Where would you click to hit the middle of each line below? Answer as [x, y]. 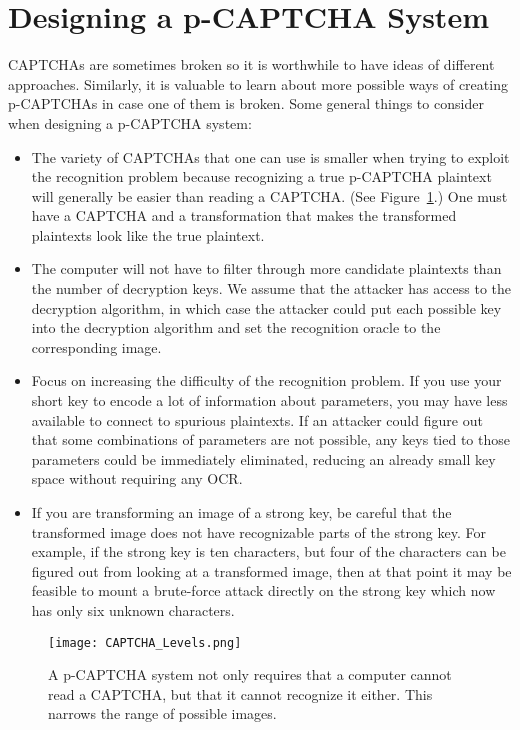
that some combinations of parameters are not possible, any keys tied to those [270, 439]
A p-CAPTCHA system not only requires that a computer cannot [250, 674]
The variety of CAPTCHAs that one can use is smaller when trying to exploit [270, 156]
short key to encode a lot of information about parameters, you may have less [269, 400]
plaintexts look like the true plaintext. [148, 234]
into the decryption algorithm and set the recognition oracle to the [236, 327]
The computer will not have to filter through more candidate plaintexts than [266, 268]
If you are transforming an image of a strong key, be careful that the [241, 512]
